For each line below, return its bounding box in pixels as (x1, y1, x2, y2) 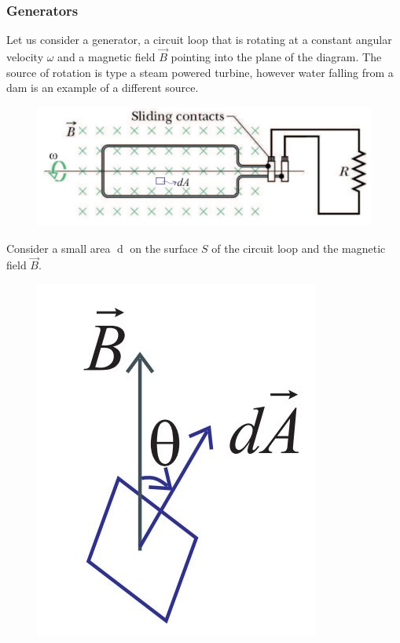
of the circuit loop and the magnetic (211, 239, 386, 256)
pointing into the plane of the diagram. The (171, 49, 382, 65)
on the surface (130, 239, 198, 256)
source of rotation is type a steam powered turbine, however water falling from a (6, 64, 394, 80)
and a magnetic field (57, 49, 156, 65)
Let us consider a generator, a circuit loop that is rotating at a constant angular (6, 31, 392, 48)
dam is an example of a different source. (6, 79, 199, 96)
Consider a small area (6, 239, 111, 256)
